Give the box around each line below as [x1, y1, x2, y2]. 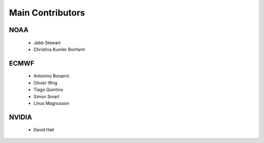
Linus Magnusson [33, 100, 69, 106]
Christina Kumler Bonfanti [33, 46, 85, 52]
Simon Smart [33, 93, 60, 99]
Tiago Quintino [33, 87, 64, 92]
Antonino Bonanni [33, 73, 69, 79]
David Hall [33, 127, 54, 133]
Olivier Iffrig [33, 80, 58, 86]
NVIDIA [9, 113, 32, 121]
